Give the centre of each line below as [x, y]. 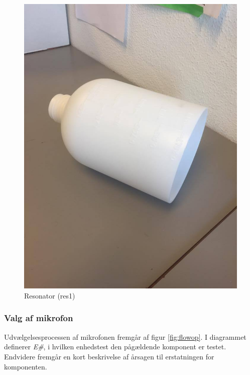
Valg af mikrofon [39, 318]
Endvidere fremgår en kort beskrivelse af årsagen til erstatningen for [109, 356]
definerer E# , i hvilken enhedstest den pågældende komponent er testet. [115, 347]
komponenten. [26, 366]
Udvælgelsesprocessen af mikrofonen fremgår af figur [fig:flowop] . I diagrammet [125, 336]
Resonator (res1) [50, 295]
